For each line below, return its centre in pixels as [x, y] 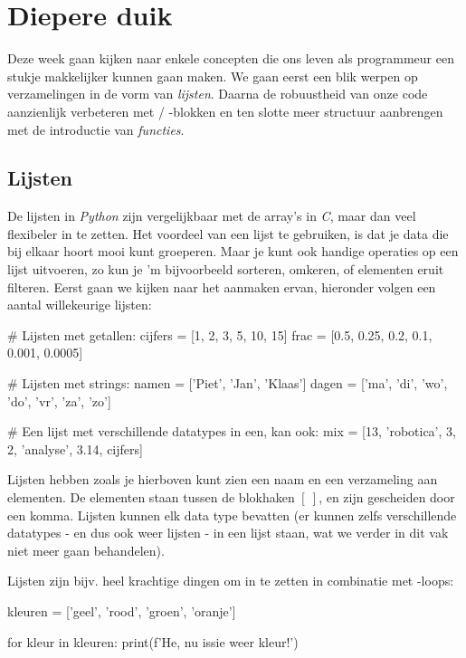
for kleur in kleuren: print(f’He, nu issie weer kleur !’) [153, 641]
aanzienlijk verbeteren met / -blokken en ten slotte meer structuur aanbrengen [225, 111]
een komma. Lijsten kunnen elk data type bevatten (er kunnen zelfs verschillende [232, 515]
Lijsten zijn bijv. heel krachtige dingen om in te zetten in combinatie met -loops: [231, 581]
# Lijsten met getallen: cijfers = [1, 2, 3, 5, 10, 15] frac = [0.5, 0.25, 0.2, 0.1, [220, 334]
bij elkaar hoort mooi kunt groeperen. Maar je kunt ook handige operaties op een [233, 251]
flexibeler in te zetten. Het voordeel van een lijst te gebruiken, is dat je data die [228, 233]
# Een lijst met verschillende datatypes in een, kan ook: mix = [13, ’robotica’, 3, [232, 431]
